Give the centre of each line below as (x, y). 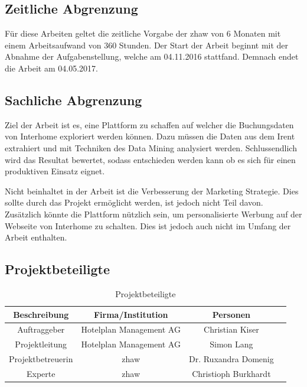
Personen (231, 314)
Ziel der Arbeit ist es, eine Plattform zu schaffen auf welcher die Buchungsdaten (149, 124)
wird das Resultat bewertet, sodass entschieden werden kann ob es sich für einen (150, 159)
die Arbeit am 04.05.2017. (51, 68)
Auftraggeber (41, 329)
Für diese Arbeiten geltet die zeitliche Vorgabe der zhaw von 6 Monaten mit (143, 33)
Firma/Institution (131, 314)
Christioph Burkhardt (231, 373)
